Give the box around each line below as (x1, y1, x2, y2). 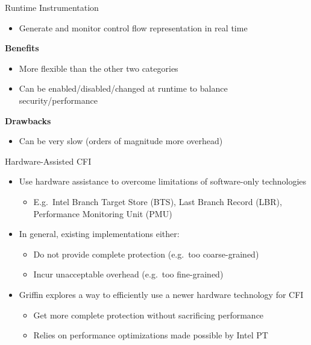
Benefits (5, 42, 39, 54)
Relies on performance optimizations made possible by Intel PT (33, 329, 268, 341)
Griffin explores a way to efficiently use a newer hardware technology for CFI (19, 288, 304, 300)
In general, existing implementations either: (19, 227, 180, 240)
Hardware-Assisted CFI (5, 154, 92, 167)
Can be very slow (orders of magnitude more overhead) (19, 135, 223, 147)
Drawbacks (5, 114, 51, 127)
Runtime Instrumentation (5, 1, 99, 13)
